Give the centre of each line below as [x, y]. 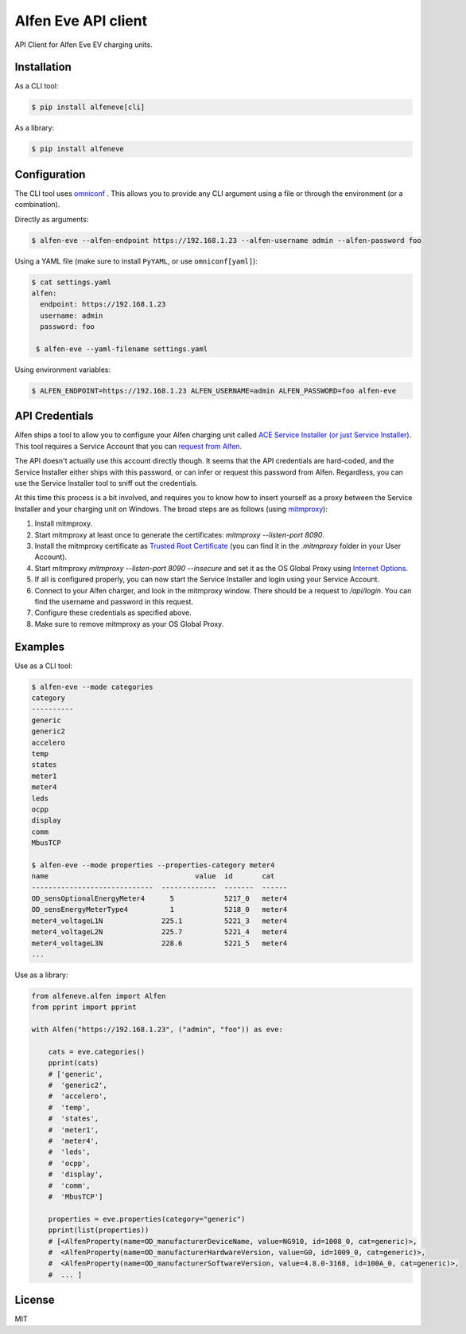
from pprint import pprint [84, 1007]
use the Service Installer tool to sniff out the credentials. [106, 483]
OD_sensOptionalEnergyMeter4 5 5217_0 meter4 [159, 899]
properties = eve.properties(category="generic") [147, 1219]
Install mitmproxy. [64, 524]
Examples [40, 646]
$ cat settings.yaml [71, 282]
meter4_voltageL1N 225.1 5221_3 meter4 [159, 921]
